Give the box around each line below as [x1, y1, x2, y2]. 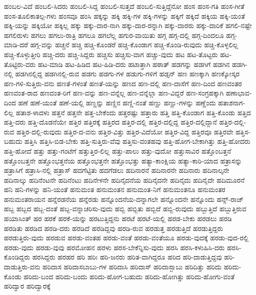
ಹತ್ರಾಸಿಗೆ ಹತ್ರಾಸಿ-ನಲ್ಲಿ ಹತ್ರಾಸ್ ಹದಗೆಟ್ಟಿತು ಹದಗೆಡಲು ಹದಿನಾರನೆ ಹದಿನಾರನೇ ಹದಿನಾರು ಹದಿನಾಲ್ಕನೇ [4, 165, 229, 175]
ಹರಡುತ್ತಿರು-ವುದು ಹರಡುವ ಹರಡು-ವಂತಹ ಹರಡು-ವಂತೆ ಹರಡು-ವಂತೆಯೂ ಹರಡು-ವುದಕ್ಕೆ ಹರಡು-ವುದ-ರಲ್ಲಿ [4, 232, 249, 243]
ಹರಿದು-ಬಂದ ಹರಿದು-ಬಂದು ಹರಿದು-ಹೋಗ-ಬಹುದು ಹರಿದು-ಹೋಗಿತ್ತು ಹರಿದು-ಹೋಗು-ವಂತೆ [24, 271, 235, 281]
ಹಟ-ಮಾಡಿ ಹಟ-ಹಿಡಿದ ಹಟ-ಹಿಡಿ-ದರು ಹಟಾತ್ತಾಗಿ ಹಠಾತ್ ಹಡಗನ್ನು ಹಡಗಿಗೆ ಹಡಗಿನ [38, 59, 230, 69]
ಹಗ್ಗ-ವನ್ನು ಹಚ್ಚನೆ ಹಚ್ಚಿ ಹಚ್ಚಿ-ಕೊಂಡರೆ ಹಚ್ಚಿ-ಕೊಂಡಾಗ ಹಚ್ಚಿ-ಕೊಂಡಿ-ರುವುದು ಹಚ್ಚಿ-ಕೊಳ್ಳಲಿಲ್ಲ [30, 39, 238, 50]
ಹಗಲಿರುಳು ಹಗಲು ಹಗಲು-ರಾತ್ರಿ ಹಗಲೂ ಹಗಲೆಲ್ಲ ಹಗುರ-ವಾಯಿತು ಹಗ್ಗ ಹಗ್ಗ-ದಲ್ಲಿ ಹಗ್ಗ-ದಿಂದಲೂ [4, 30, 224, 40]
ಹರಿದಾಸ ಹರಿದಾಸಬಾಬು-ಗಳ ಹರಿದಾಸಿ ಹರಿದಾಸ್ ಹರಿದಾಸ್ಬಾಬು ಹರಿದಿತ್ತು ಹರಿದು [42, 262, 222, 272]
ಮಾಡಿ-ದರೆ [4, 39, 28, 50]
